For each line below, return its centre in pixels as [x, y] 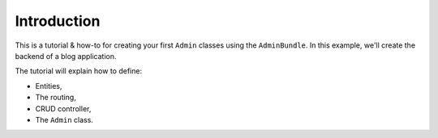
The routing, [56, 98]
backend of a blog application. [66, 56]
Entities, [49, 86]
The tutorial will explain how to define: [78, 71]
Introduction [58, 21]
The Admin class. [64, 119]
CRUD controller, [63, 108]
